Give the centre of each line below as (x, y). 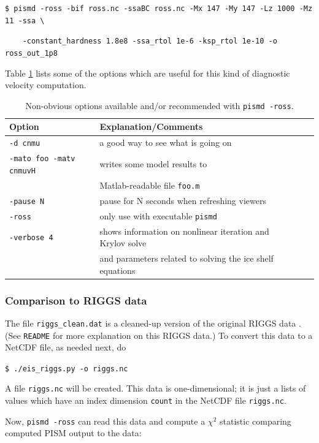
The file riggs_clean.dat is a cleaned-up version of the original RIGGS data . (153, 323)
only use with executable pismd (158, 215)
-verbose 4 (31, 238)
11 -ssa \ (25, 21)
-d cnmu (25, 144)
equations (117, 270)
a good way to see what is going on (166, 142)
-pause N (27, 201)
